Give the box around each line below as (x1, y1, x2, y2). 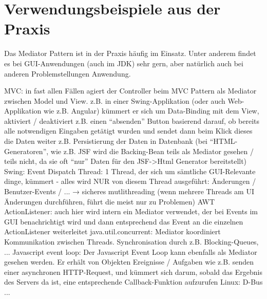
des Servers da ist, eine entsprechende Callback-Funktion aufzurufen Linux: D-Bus (4, 276, 263, 287)
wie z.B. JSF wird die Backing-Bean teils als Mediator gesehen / (50, 145, 254, 156)
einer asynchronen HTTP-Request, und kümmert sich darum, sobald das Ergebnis (4, 266, 262, 277)
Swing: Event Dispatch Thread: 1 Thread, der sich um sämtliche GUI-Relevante (4, 165, 256, 176)
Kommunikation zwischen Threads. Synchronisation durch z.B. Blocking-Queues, (4, 236, 259, 247)
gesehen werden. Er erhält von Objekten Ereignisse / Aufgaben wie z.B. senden (4, 256, 254, 267)
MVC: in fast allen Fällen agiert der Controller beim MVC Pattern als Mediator (4, 85, 257, 96)
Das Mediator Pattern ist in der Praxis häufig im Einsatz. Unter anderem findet (4, 48, 256, 59)
